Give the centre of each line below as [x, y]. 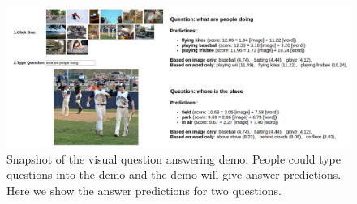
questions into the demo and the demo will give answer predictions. [174, 174]
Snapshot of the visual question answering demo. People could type [174, 158]
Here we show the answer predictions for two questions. [144, 190]
